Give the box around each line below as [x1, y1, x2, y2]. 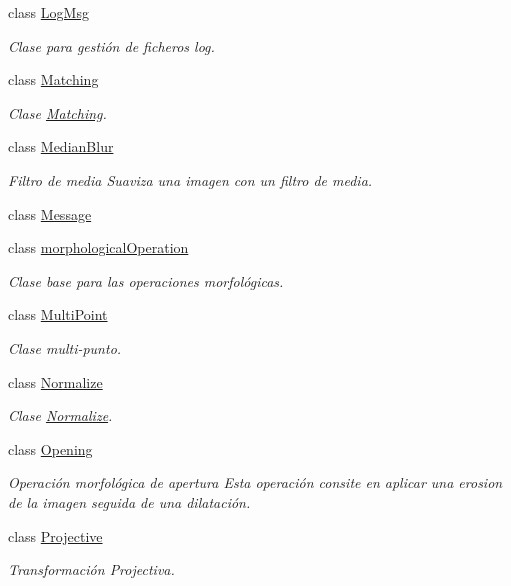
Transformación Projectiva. [8, 559, 175, 580]
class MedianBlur [8, 136, 114, 157]
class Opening [8, 438, 93, 459]
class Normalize [8, 371, 103, 392]
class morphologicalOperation [8, 237, 189, 258]
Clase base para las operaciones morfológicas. [8, 270, 284, 291]
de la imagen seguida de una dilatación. [8, 491, 251, 512]
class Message [8, 203, 92, 224]
